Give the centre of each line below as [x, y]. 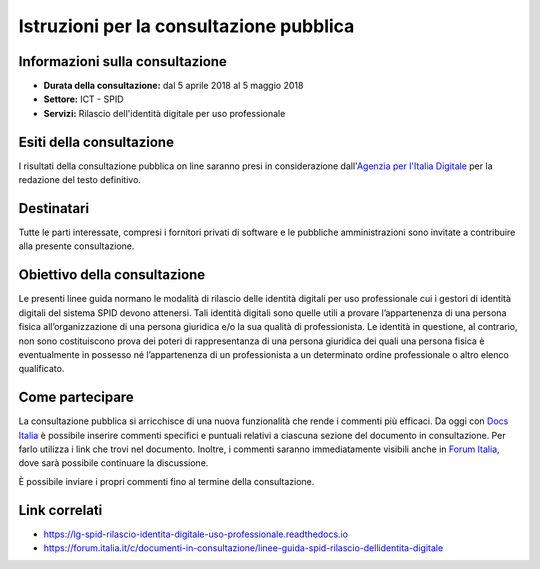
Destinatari [54, 208]
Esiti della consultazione [96, 141]
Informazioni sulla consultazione [122, 61]
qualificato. [41, 369]
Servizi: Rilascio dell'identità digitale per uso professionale [164, 113]
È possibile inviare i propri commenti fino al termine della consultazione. [166, 481]
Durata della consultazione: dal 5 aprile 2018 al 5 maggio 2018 [173, 86]
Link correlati [60, 510]
